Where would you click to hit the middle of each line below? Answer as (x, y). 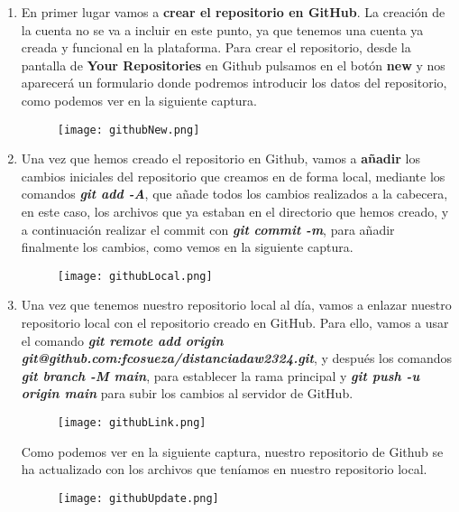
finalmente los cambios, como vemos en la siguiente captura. (187, 247)
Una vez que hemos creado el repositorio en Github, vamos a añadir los (220, 158)
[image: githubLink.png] (132, 423)
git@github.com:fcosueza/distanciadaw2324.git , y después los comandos (237, 358)
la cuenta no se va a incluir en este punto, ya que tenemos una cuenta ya (222, 29)
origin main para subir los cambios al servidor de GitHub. (187, 393)
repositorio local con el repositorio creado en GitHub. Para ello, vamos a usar (235, 323)
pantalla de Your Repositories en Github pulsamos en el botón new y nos (233, 65)
